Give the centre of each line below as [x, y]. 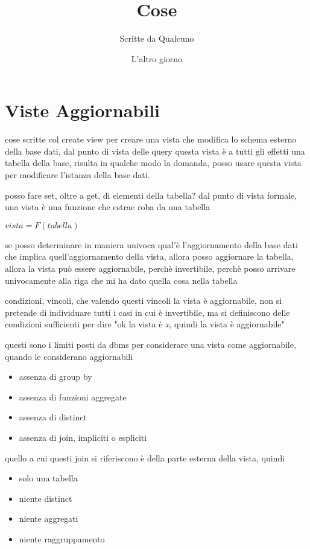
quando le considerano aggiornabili [69, 356]
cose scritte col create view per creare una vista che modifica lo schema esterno [151, 139]
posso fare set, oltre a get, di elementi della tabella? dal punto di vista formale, [151, 195]
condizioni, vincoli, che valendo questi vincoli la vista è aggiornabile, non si [144, 300]
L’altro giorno [157, 58]
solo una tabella [48, 478]
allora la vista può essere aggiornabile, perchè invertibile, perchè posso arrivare [150, 268]
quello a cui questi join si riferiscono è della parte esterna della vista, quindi [145, 457]
